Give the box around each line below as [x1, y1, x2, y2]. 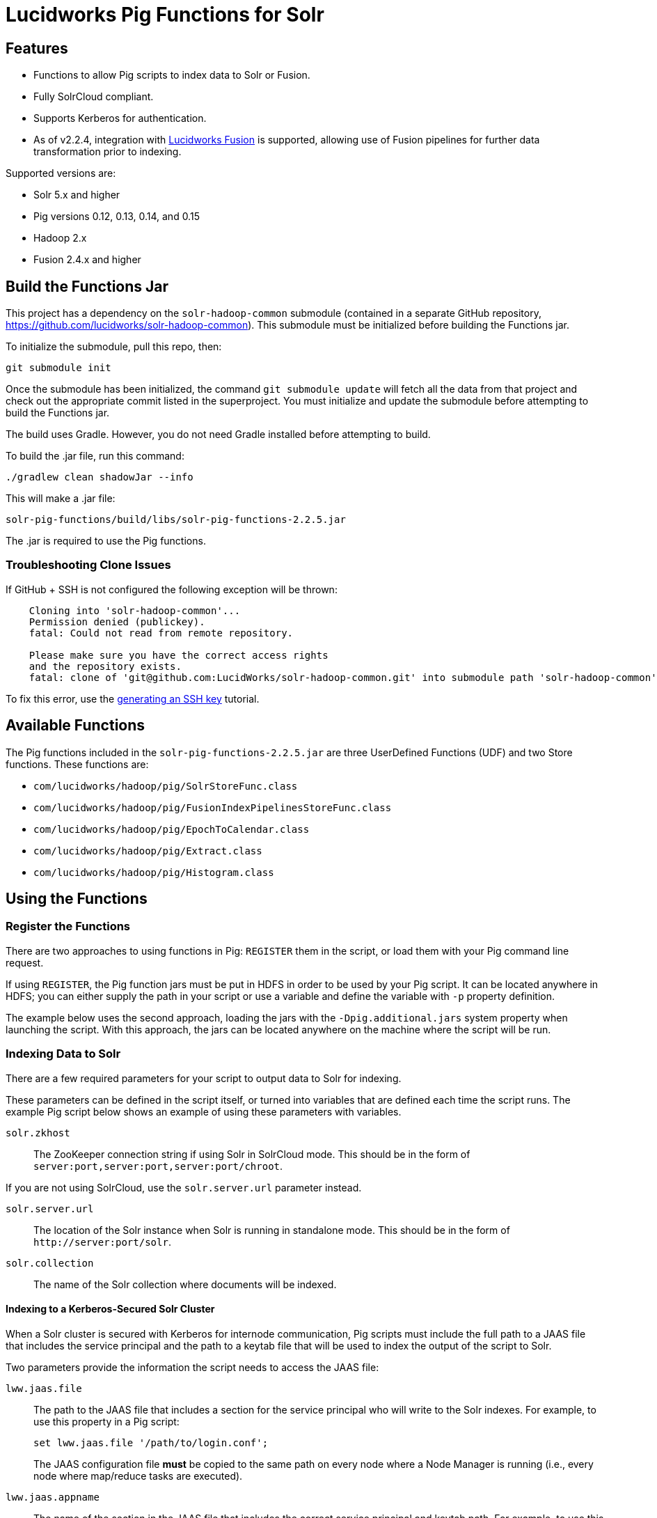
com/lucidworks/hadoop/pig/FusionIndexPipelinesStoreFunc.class [33, 801, 392, 813]
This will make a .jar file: [6, 492, 116, 505]
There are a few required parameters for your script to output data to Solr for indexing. [6, 1072, 402, 1084]
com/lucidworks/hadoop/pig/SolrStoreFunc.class [33, 780, 298, 792]
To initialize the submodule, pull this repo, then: [6, 341, 222, 353]
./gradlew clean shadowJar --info [6, 471, 193, 483]
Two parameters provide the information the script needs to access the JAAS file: [6, 1361, 379, 1373]
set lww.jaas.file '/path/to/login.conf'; [33, 1437, 269, 1448]
